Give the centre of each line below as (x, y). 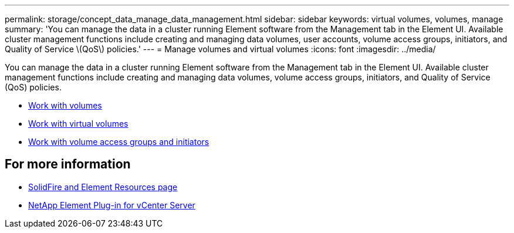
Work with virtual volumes (78, 124)
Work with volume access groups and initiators (119, 142)
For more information (68, 164)
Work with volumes (65, 105)
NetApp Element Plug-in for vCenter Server (112, 205)
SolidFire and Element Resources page (103, 187)
